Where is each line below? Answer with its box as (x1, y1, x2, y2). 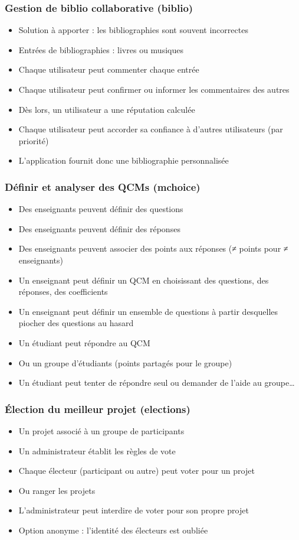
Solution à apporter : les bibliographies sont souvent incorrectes (18, 24, 248, 36)
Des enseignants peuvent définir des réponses (18, 222, 180, 235)
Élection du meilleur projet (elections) (5, 401, 190, 416)
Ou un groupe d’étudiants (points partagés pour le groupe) (18, 356, 232, 369)
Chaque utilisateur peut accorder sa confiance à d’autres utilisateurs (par (18, 123, 283, 135)
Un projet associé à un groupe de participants (18, 424, 185, 437)
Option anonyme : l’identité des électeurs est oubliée (18, 523, 208, 536)
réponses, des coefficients (18, 285, 108, 298)
